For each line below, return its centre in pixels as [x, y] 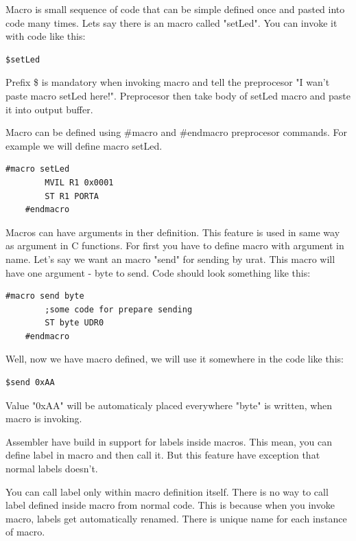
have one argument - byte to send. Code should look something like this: [158, 272]
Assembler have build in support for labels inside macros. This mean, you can [169, 441]
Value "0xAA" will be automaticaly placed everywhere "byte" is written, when [169, 405]
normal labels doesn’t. [52, 469]
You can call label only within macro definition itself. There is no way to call [167, 491]
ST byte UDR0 [74, 323]
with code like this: [46, 36]
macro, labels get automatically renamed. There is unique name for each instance [176, 518]
